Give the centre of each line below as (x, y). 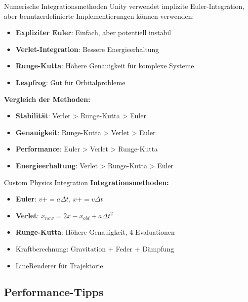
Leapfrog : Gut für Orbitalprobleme (70, 82)
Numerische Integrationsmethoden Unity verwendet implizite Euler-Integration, (124, 6)
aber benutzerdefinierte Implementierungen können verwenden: (99, 16)
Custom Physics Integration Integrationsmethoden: (86, 182)
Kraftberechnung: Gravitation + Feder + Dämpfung (95, 248)
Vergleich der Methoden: (47, 99)
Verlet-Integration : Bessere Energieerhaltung (87, 49)
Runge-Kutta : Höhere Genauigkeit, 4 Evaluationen (95, 232)
